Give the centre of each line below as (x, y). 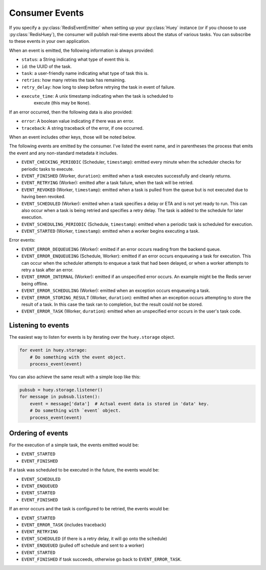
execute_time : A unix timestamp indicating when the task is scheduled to (97, 96)
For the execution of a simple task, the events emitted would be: (74, 445)
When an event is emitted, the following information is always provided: (82, 50)
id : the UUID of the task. (47, 66)
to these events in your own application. (50, 41)
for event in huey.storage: (53, 350)
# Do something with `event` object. (75, 411)
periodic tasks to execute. (48, 169)
